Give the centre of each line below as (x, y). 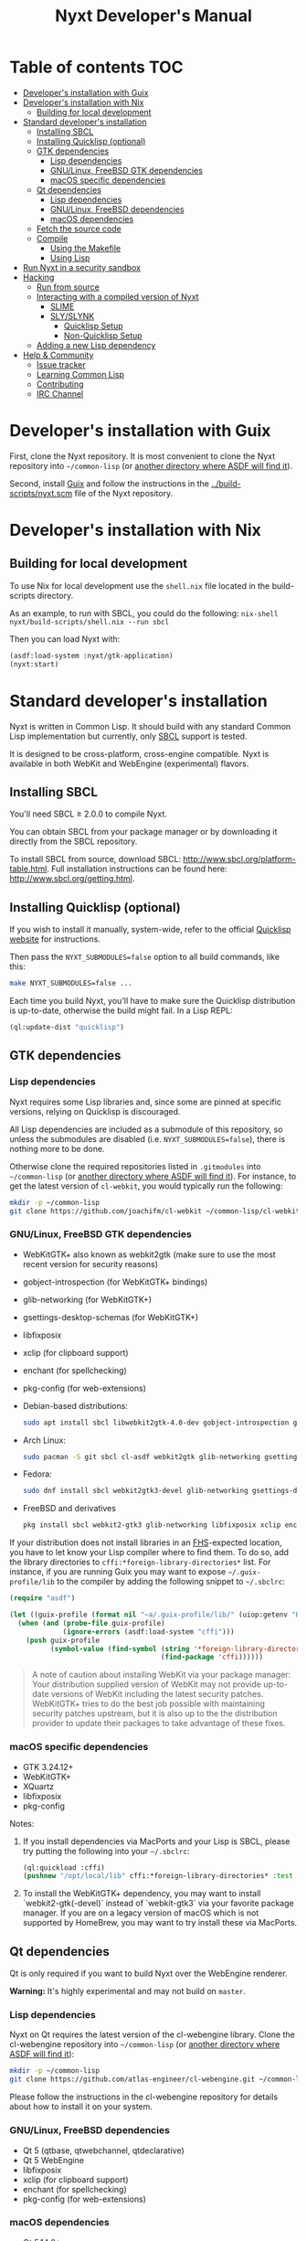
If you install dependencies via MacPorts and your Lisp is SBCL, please (156, 1841)
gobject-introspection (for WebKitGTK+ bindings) (115, 1282)
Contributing (60, 384)
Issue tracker (61, 364)
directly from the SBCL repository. (74, 841)
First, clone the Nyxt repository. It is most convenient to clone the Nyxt (143, 456)
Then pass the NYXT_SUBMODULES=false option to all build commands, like (145, 957)
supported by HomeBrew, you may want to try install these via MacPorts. (160, 1923)
